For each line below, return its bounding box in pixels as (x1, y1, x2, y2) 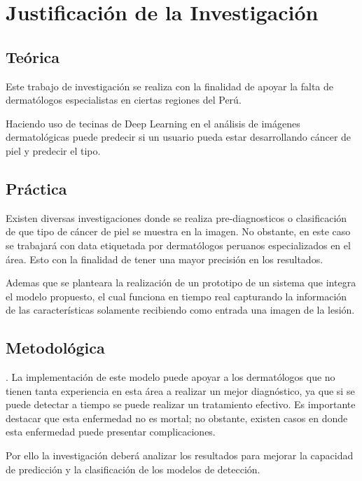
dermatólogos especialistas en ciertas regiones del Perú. (6, 92, 242, 107)
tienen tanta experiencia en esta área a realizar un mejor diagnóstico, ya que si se (6, 383, 355, 398)
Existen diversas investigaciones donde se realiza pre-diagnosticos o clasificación (6, 210, 347, 225)
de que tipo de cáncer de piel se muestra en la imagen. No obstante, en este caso (6, 224, 351, 239)
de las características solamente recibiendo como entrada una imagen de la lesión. (6, 302, 355, 317)
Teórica (6, 46, 60, 67)
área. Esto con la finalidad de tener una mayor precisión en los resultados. (6, 251, 323, 266)
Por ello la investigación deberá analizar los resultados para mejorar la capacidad (6, 448, 354, 463)
